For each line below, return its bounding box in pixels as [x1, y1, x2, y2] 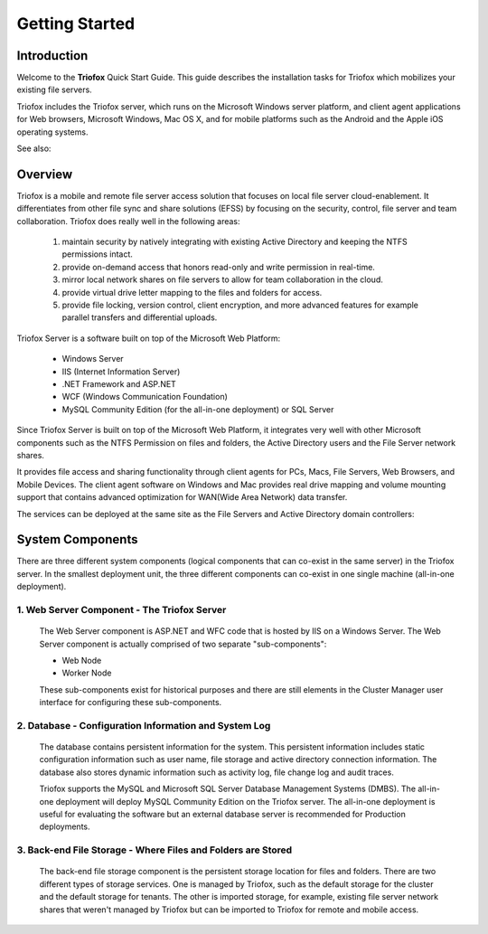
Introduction [16, 48, 89, 63]
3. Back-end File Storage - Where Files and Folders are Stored [16, 844, 293, 856]
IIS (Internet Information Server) [61, 366, 181, 377]
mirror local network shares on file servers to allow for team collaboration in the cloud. [61, 274, 384, 285]
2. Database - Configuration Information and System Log [16, 719, 271, 731]
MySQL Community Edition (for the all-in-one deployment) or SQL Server [61, 403, 334, 415]
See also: [16, 143, 52, 154]
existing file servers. [16, 84, 92, 95]
